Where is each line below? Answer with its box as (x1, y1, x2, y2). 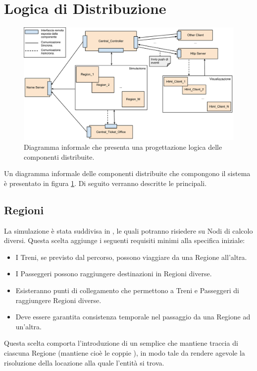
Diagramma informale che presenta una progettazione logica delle (24, 142, 222, 152)
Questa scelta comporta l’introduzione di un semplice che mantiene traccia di (4, 338, 238, 348)
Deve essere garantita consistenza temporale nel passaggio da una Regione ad (15, 311, 251, 322)
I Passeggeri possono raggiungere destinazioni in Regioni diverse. (15, 268, 212, 279)
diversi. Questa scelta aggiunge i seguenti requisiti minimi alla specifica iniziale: (4, 235, 245, 246)
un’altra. (15, 321, 42, 331)
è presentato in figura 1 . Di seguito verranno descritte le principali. (4, 178, 207, 188)
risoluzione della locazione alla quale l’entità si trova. (4, 357, 164, 368)
